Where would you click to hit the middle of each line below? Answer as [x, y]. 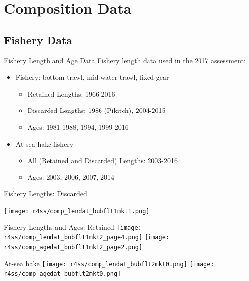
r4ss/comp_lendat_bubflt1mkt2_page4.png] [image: [87, 238]
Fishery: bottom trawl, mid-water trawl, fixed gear [92, 77]
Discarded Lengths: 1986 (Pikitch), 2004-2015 [97, 110]
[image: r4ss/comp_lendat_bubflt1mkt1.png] [77, 211]
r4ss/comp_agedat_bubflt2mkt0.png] [63, 274]
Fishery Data [38, 39]
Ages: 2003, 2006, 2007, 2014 [71, 177]
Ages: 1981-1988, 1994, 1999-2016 [78, 127]
